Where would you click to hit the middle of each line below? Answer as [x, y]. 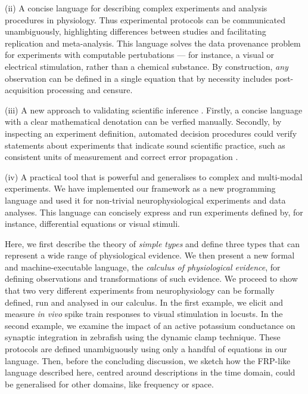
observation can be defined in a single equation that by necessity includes [139, 78]
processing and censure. [90, 90]
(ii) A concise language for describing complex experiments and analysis [136, 8]
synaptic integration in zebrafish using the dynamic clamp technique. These [143, 337]
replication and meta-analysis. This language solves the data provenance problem [153, 43]
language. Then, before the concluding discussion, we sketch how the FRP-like [148, 360]
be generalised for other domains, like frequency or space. [109, 384]
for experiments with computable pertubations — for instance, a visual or [140, 55]
